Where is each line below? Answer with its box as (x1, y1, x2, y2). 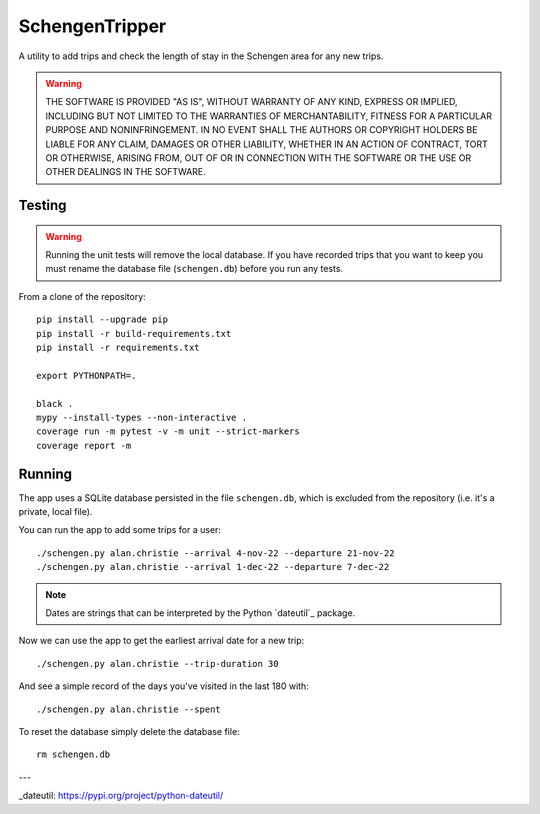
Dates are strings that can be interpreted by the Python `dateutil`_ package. (45, 607, 356, 619)
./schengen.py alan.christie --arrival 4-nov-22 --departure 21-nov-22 (36, 547, 395, 559)
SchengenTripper (18, 15, 167, 37)
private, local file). (18, 506, 93, 518)
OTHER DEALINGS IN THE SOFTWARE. (45, 166, 207, 178)
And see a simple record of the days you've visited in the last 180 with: (18, 680, 309, 692)
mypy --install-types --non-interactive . (36, 411, 248, 423)
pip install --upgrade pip (36, 314, 169, 325)
